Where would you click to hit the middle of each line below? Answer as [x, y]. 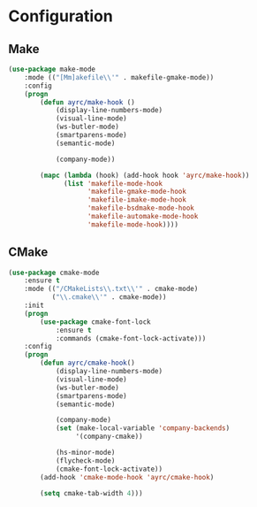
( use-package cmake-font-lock [95, 322]
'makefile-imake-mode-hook [137, 200]
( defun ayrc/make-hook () [88, 102]
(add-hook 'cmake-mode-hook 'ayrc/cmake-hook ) [127, 477]
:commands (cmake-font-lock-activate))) [131, 338]
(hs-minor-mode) [85, 453]
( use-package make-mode [52, 69]
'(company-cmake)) [109, 437]
